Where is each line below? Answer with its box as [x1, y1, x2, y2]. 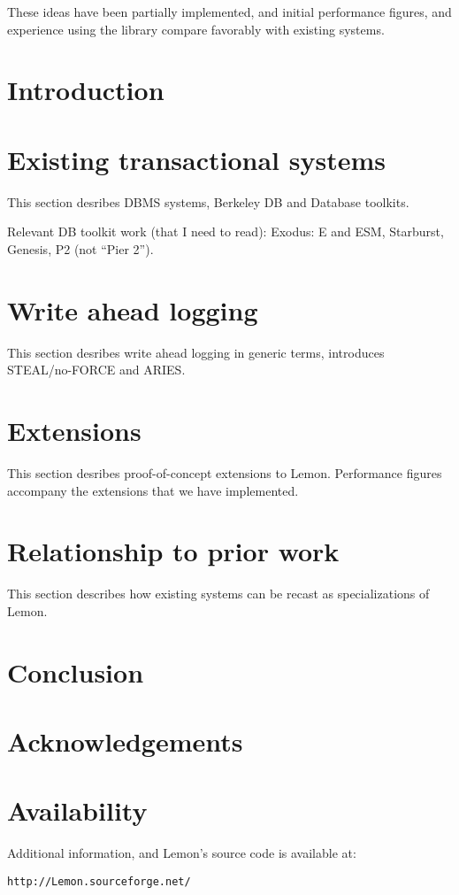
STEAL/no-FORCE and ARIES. [7, 360, 186, 379]
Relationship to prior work [7, 533, 340, 569]
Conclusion [7, 653, 144, 690]
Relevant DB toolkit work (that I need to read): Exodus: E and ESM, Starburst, [7, 222, 444, 241]
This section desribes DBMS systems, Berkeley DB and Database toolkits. [7, 192, 409, 211]
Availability [7, 792, 148, 829]
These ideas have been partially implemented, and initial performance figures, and [7, 3, 452, 20]
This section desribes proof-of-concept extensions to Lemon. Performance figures [7, 463, 442, 482]
